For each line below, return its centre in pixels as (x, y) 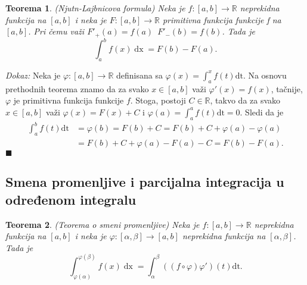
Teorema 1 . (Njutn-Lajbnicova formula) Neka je (95, 8)
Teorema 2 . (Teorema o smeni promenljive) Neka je (103, 224)
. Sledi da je (262, 112)
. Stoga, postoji (158, 100)
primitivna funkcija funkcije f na (222, 19)
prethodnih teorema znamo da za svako (77, 88)
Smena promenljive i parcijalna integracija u (145, 182)
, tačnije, (287, 88)
